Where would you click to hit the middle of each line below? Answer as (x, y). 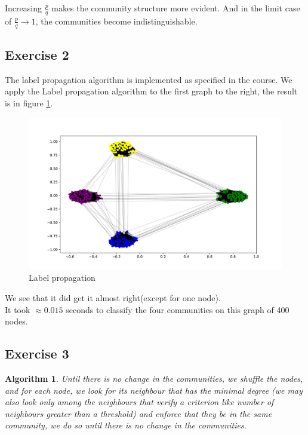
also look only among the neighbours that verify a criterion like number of (139, 402)
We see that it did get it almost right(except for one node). (113, 298)
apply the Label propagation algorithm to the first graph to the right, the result (151, 91)
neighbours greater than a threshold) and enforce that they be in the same (138, 413)
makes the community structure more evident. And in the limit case (176, 8)
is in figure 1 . (29, 103)
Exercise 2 (37, 55)
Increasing (23, 8)
